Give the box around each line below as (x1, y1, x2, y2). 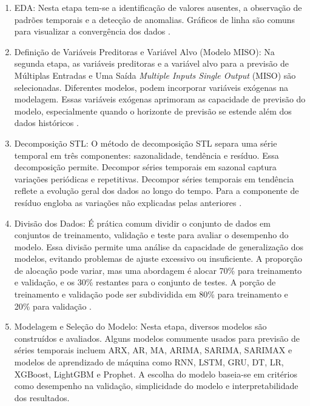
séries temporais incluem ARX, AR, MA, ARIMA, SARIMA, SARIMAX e (14, 344, 292, 356)
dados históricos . (14, 116, 79, 129)
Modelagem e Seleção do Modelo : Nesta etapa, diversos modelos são (14, 320, 267, 333)
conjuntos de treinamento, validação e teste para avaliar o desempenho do (14, 228, 289, 241)
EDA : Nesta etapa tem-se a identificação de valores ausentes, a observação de (14, 1, 302, 13)
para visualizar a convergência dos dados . (14, 25, 170, 38)
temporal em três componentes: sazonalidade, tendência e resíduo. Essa (14, 148, 279, 161)
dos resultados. (14, 391, 70, 404)
